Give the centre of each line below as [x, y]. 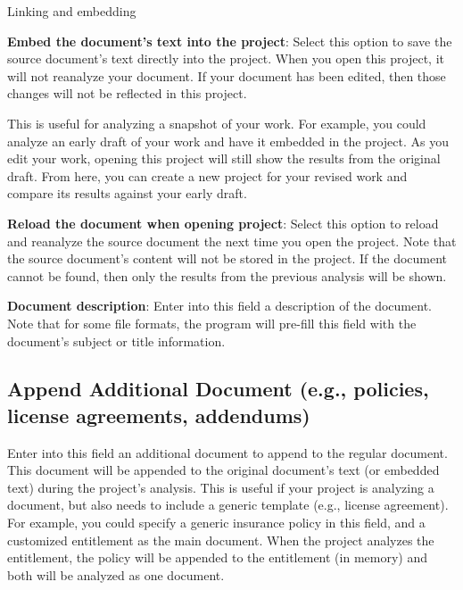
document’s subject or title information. [116, 341]
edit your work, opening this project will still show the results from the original [224, 158]
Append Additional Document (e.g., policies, [218, 389]
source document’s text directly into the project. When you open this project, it [226, 58]
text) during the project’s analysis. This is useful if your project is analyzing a [221, 487]
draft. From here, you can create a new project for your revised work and [207, 175]
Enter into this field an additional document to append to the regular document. [227, 452]
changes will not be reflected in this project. [127, 93]
